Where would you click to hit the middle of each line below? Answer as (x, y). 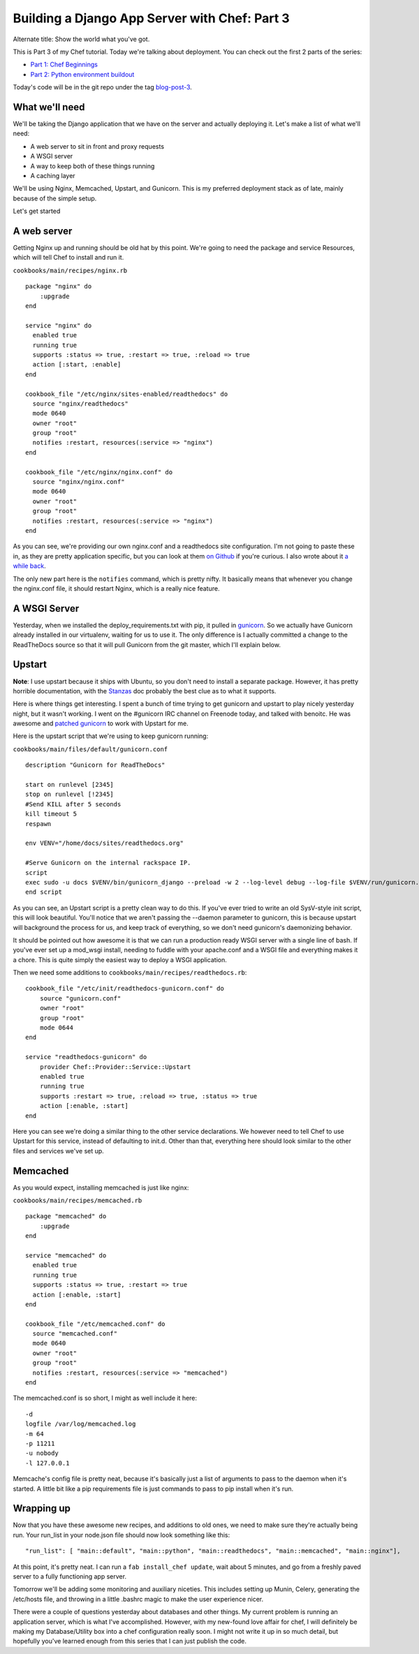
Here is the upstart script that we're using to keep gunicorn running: (111, 736)
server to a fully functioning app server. (70, 1577)
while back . (29, 566)
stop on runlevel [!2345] (70, 795)
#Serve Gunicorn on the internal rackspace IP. (108, 863)
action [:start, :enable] (77, 364)
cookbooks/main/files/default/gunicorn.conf (90, 749)
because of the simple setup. (55, 198)
